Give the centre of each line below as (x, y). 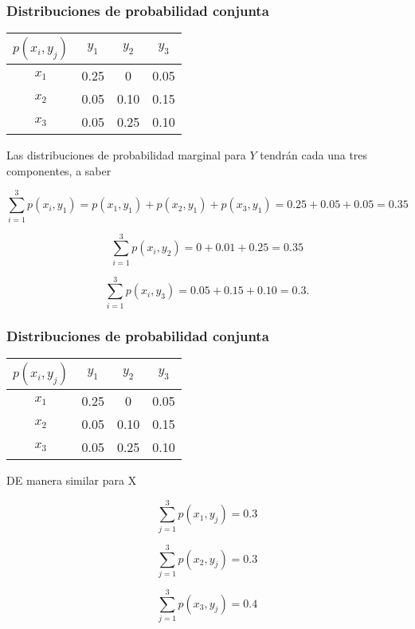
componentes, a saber (59, 170)
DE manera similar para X (72, 480)
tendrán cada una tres (314, 155)
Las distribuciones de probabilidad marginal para (126, 155)
